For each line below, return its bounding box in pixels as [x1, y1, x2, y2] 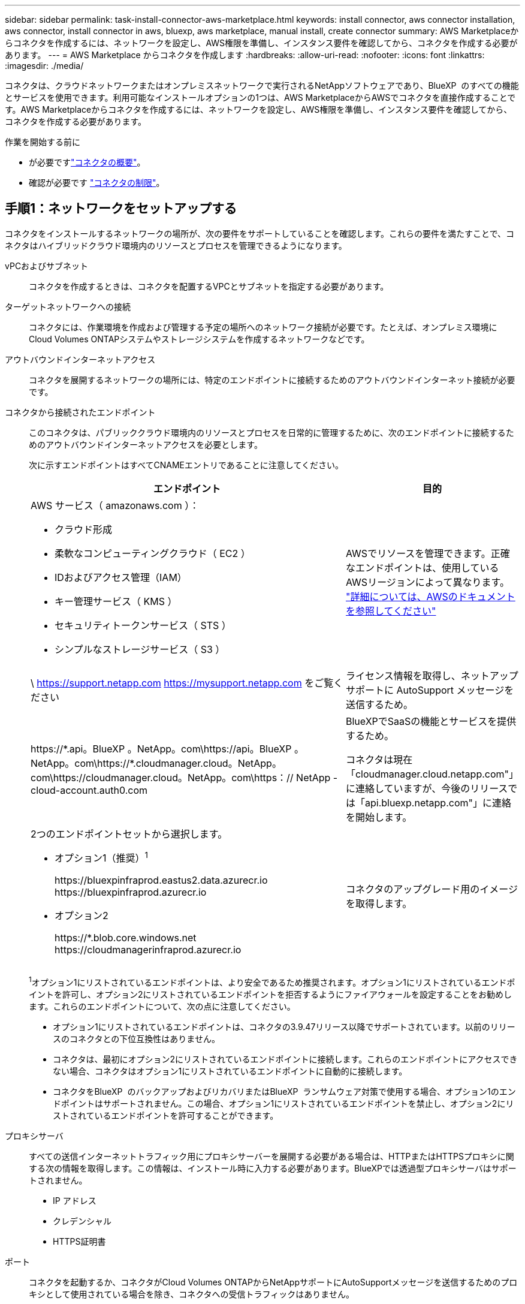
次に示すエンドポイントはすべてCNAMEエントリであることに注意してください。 [29, 459, 343, 470]
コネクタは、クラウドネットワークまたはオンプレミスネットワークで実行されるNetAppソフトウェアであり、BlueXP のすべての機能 [5, 80, 519, 91]
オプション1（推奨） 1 [55, 850, 148, 865]
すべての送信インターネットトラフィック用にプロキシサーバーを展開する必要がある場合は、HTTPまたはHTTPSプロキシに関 [29, 1151, 514, 1161]
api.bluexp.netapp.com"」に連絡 [364, 796, 511, 809]
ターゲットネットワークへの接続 [5, 301, 131, 312]
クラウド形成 [55, 523, 113, 535]
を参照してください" [345, 604, 436, 617]
